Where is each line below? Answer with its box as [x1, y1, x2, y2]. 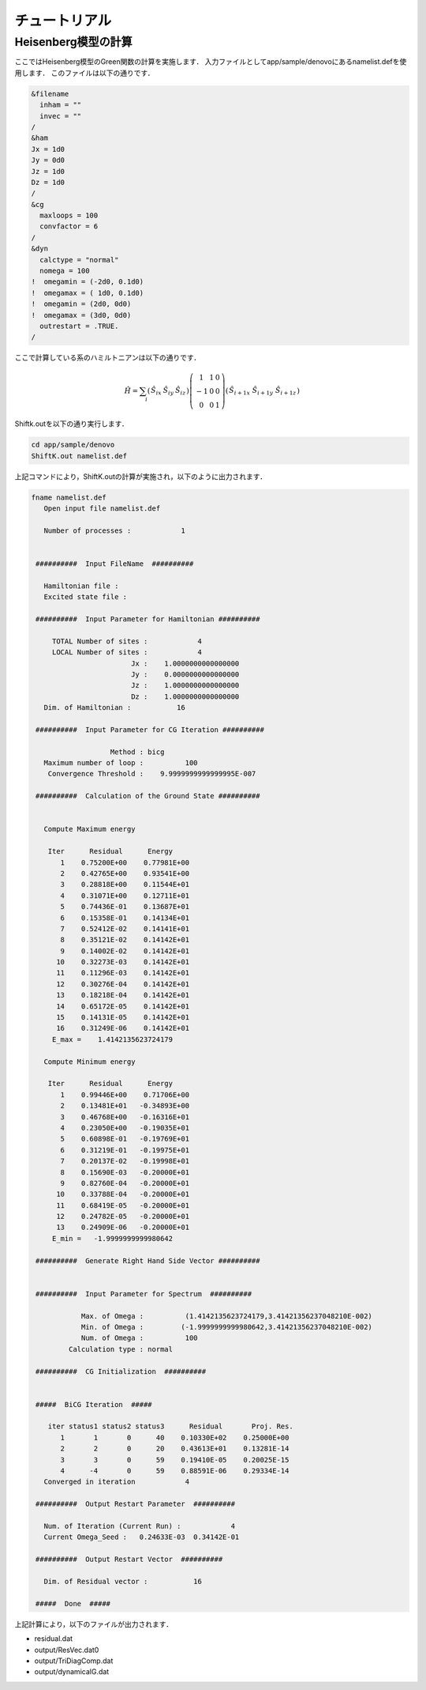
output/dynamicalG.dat [34, 1667, 110, 1677]
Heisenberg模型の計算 [14, 35, 133, 49]
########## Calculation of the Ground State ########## [35, 791, 260, 801]
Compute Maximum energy [43, 824, 136, 834]
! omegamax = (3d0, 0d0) [31, 311, 132, 319]
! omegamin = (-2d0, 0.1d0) [31, 277, 144, 286]
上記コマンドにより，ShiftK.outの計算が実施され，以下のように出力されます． [14, 471, 267, 481]
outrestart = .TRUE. [39, 321, 119, 330]
